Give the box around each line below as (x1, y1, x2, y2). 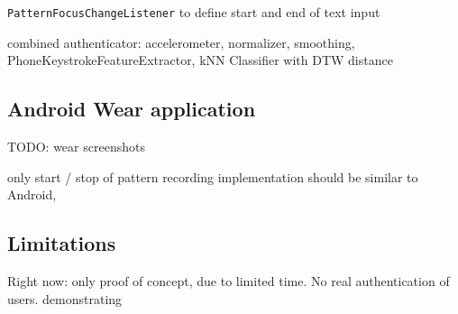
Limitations (7, 229, 116, 257)
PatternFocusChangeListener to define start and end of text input (7, 3, 380, 21)
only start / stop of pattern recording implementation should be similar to (7, 167, 418, 186)
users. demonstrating (7, 289, 123, 308)
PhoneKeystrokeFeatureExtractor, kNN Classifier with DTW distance (7, 51, 393, 69)
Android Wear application (7, 95, 256, 123)
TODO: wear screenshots (7, 137, 145, 156)
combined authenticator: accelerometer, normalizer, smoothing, (7, 32, 355, 51)
